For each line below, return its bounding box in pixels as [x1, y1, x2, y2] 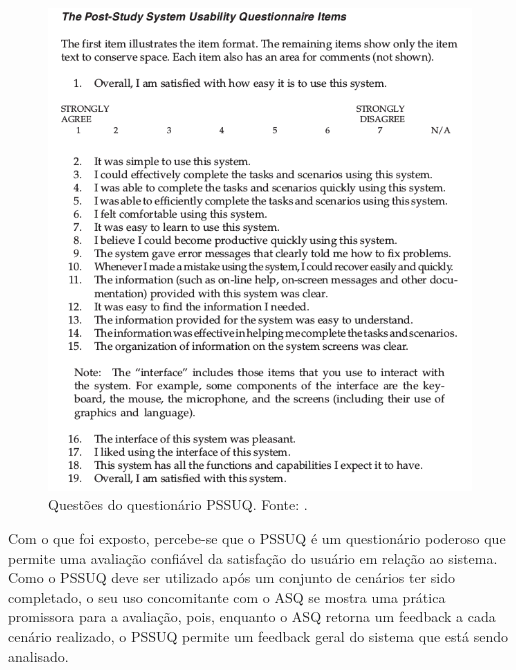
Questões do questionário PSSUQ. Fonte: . [48, 494, 308, 515]
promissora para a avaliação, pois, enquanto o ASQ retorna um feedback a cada [8, 606, 496, 627]
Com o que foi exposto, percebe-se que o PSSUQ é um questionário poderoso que [8, 527, 506, 548]
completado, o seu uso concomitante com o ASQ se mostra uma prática [8, 586, 446, 607]
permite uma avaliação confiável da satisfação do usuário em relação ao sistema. [8, 547, 498, 568]
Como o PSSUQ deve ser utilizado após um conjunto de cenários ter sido [8, 567, 456, 588]
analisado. [8, 645, 69, 666]
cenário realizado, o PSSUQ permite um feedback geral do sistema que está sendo [8, 625, 508, 646]
